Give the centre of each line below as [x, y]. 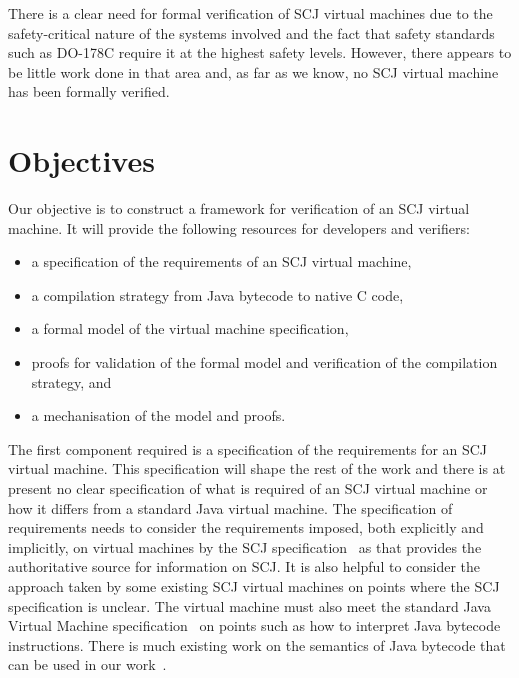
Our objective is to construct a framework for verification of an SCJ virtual [239, 208]
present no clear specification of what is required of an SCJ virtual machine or [248, 488]
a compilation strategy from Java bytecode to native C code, [217, 294]
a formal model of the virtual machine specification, [190, 328]
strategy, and [71, 381]
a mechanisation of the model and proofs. [158, 415]
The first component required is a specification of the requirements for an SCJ [248, 448]
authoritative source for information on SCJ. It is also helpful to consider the [244, 566]
